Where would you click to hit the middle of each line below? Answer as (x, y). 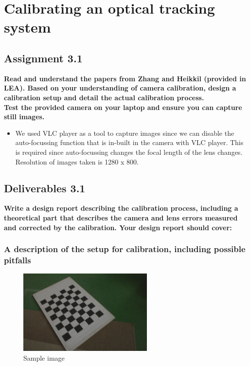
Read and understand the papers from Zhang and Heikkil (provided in (125, 78)
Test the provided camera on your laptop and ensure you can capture (123, 107)
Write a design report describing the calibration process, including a (121, 208)
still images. (24, 117)
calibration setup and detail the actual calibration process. (104, 97)
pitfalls (18, 260)
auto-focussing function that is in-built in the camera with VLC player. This (129, 142)
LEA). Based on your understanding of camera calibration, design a (120, 88)
